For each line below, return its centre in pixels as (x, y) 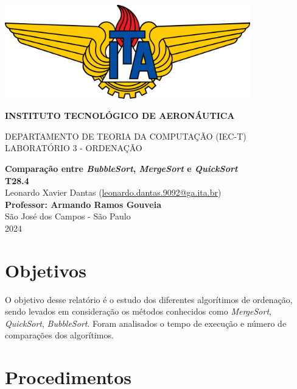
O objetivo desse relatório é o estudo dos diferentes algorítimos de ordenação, (149, 299)
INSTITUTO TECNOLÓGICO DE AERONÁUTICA (120, 116)
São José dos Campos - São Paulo (68, 216)
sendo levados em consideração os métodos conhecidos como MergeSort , (138, 311)
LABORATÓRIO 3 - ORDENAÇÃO (74, 148)
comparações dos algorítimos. (59, 335)
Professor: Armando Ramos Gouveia (83, 204)
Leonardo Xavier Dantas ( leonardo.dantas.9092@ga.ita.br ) (113, 192)
